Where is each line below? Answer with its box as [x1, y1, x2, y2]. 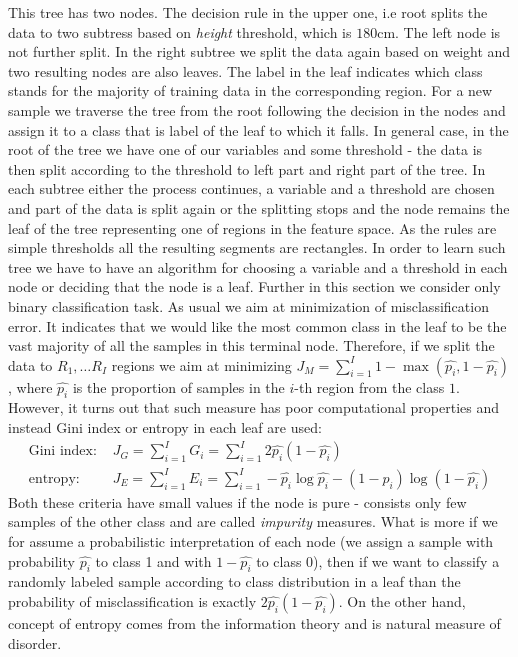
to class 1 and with [95, 550, 212, 571]
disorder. [8, 632, 62, 653]
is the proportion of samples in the [72, 376, 285, 397]
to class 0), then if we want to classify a [256, 550, 500, 571]
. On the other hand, [338, 590, 466, 611]
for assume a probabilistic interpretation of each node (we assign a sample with [8, 530, 494, 551]
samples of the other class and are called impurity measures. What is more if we [8, 511, 498, 532]
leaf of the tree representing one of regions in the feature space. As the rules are [8, 217, 497, 238]
